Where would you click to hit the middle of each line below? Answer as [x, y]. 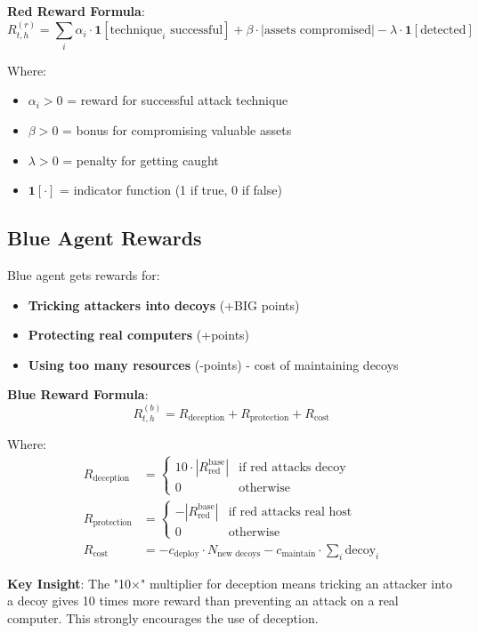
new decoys [239, 554]
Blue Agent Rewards [105, 238]
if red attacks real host [290, 512]
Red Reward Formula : [76, 11]
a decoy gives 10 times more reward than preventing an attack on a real [203, 601]
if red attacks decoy [292, 467]
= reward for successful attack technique [178, 100]
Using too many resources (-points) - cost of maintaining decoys [213, 364]
